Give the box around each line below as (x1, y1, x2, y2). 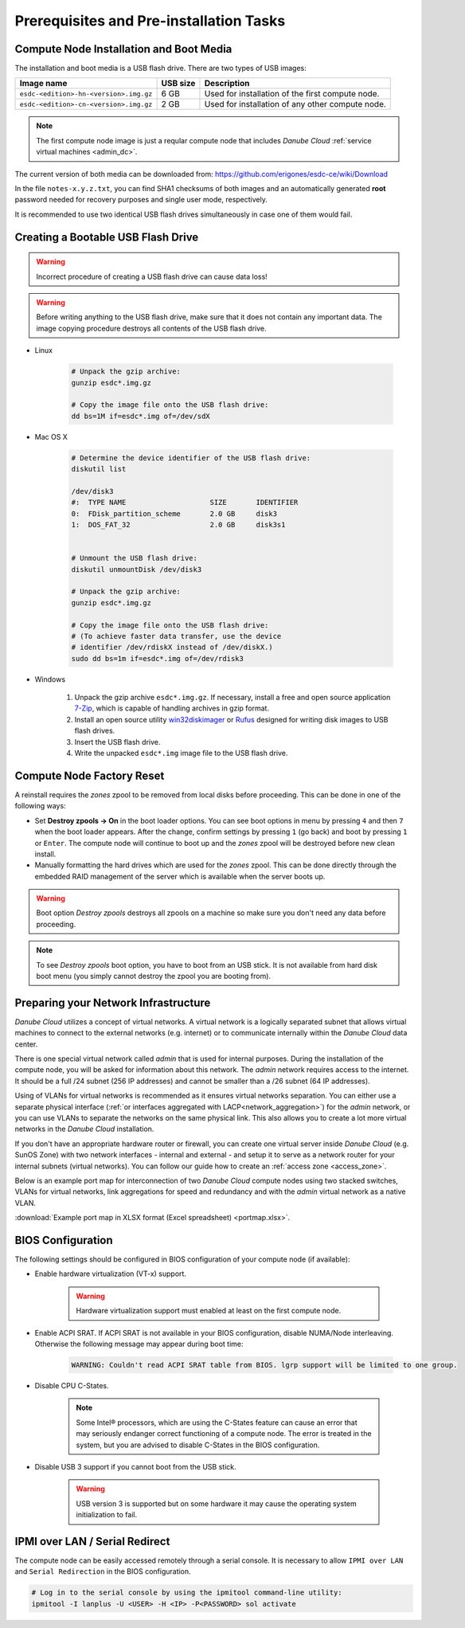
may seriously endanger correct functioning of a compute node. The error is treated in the (76, 1429, 372, 1438)
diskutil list (71, 464, 127, 474)
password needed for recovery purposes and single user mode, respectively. (14, 195, 268, 205)
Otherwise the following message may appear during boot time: (34, 1339, 244, 1349)
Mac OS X (34, 432, 68, 441)
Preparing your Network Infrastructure (14, 996, 211, 1009)
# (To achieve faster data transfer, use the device (71, 632, 282, 640)
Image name (19, 78, 68, 89)
